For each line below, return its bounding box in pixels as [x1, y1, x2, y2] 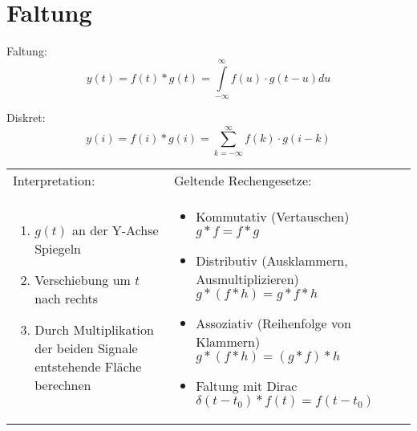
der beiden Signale [34, 338, 138, 357]
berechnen [34, 375, 91, 394]
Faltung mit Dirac [196, 376, 298, 395]
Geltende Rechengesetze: [174, 170, 312, 189]
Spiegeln [34, 238, 81, 258]
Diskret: [6, 108, 46, 125]
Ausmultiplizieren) [196, 269, 299, 288]
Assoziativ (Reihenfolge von [196, 313, 351, 332]
